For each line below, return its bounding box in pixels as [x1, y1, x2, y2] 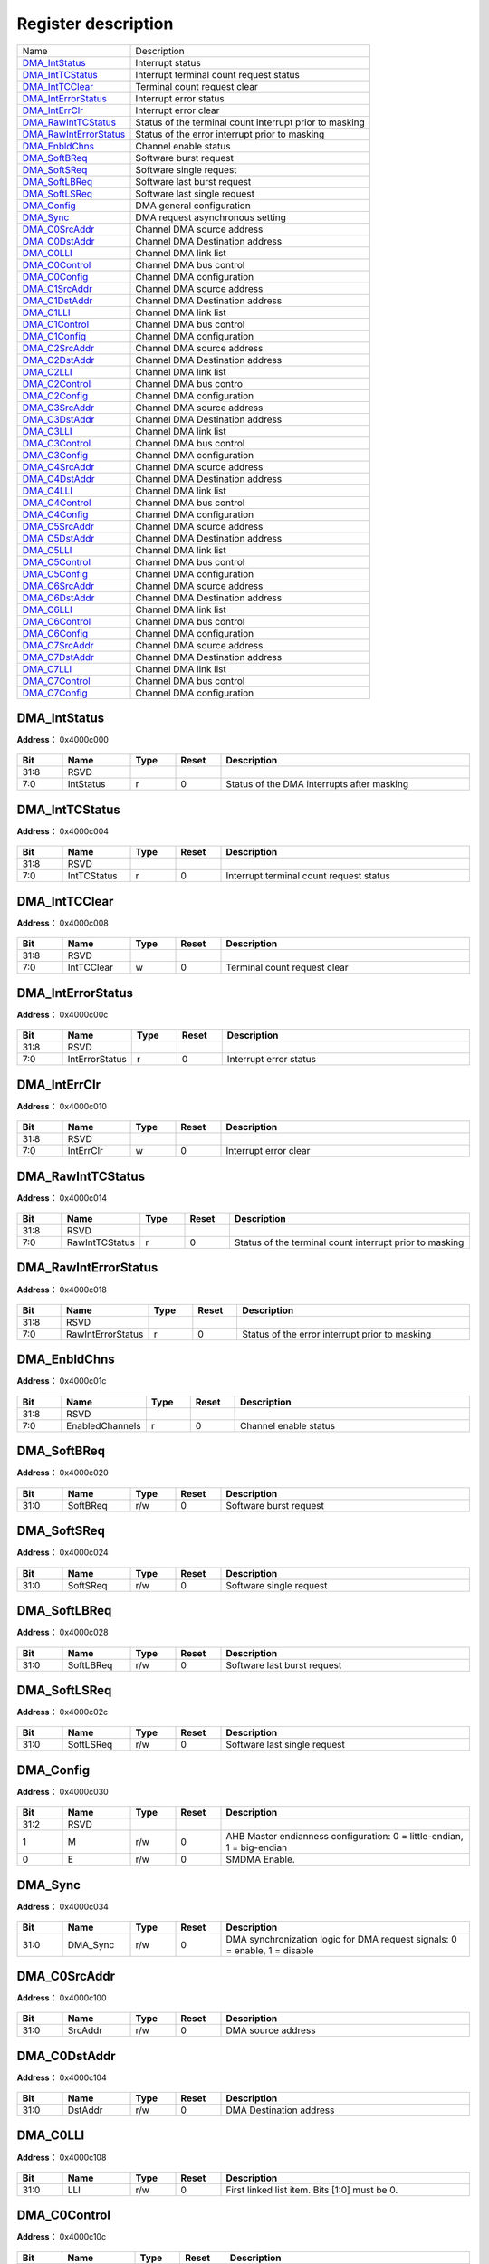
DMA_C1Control [22, 318, 90, 331]
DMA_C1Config [22, 330, 86, 342]
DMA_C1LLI [22, 306, 72, 319]
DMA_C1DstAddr [22, 294, 93, 307]
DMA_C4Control [22, 496, 91, 509]
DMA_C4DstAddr [22, 472, 95, 484]
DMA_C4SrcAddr [22, 460, 95, 473]
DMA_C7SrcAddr [22, 638, 94, 651]
